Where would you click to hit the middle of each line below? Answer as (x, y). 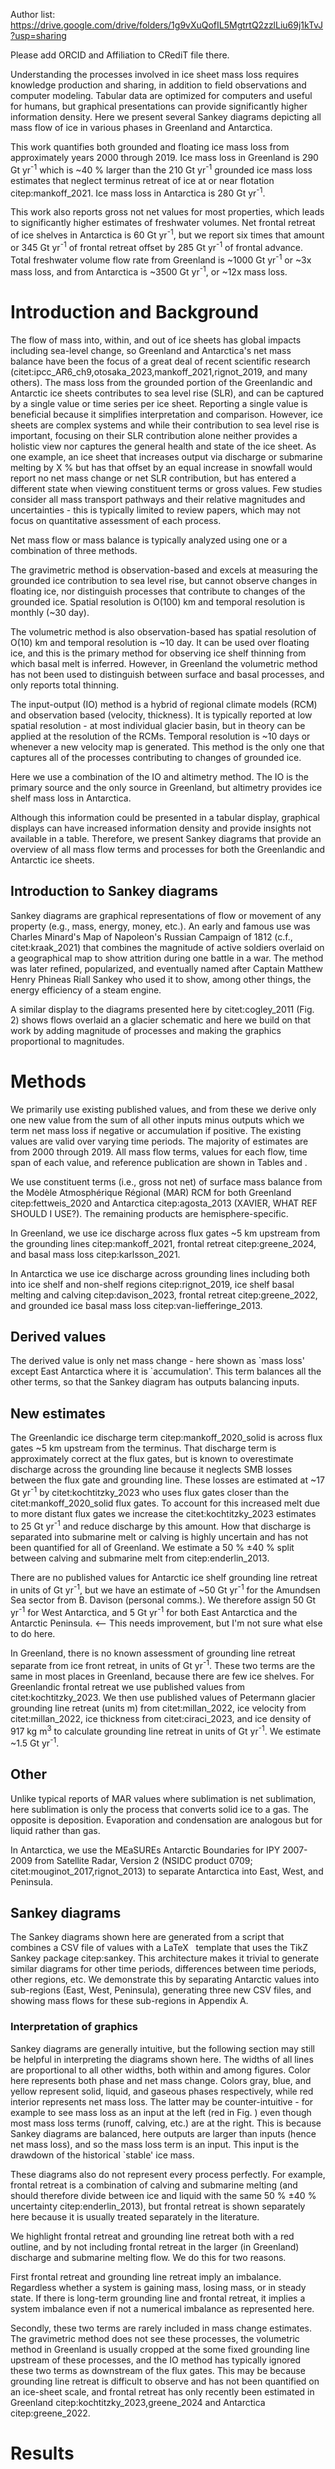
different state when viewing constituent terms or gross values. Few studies (166, 488)
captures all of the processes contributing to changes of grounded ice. (156, 757)
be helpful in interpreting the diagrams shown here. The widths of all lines (162, 2059)
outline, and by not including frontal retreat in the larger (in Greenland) (155, 2246)
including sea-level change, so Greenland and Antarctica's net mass (151, 350)
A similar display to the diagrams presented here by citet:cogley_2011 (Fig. (162, 1009)
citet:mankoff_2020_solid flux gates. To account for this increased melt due (165, 1503)
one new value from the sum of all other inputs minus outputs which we (157, 1120)
